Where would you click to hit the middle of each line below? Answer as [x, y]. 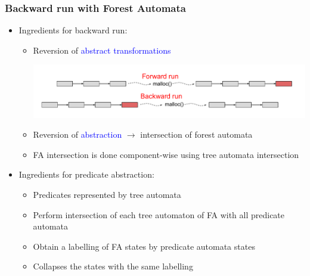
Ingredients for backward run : [73, 30]
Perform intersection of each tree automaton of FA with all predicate [159, 214]
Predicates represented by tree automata [107, 194]
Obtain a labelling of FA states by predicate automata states [144, 246]
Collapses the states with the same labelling [113, 266]
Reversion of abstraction [77, 134]
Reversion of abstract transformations [102, 50]
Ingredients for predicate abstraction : [86, 174]
